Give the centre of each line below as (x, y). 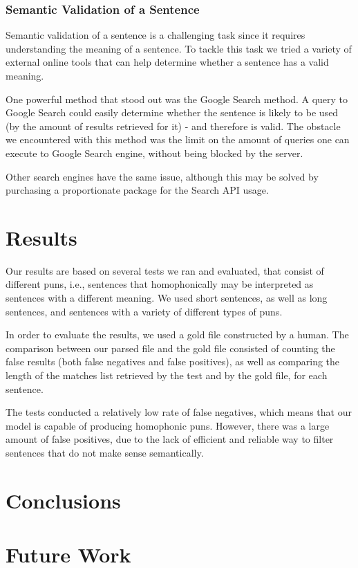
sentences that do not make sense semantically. (105, 452)
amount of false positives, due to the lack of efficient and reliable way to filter (170, 439)
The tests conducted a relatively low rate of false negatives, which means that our (179, 412)
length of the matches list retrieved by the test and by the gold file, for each (167, 375)
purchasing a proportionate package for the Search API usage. (137, 190)
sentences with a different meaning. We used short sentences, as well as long (167, 298)
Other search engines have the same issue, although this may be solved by (162, 176)
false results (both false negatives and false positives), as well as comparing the (173, 361)
